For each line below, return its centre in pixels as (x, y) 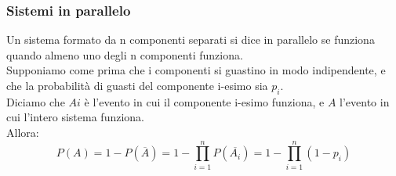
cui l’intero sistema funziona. (75, 117)
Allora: (23, 132)
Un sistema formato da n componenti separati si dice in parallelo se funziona (191, 40)
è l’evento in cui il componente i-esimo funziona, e (204, 101)
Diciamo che (36, 101)
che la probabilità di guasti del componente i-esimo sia (137, 85)
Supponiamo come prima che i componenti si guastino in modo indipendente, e (196, 70)
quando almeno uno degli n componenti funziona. (125, 54)
